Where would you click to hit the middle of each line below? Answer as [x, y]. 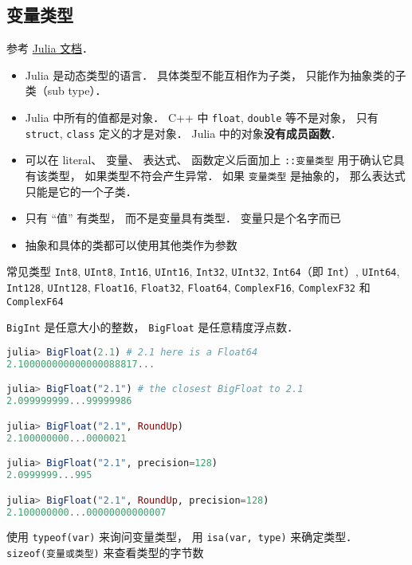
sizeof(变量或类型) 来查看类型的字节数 [105, 553]
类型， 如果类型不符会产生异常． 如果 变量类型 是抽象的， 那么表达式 [226, 175]
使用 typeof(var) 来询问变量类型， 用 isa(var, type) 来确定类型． [182, 537]
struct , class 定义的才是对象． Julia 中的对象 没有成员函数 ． [183, 133]
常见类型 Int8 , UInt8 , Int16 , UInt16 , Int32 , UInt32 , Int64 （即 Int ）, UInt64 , [203, 271]
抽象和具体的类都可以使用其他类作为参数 [131, 244]
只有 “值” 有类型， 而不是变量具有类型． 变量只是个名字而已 [183, 218]
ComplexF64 [35, 302]
